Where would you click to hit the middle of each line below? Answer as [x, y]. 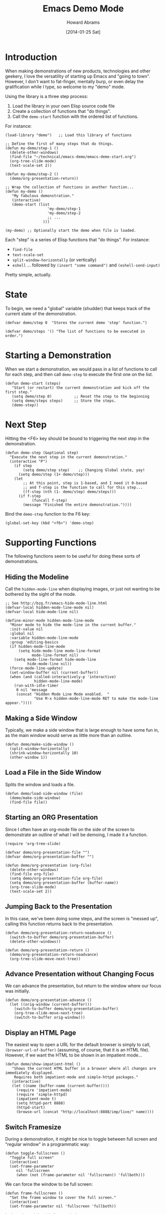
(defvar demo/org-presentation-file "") [48, 852]
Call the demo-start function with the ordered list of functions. [75, 116]
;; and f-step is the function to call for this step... [83, 487]
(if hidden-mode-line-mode [37, 647]
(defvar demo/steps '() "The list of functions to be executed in [75, 331]
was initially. [18, 991]
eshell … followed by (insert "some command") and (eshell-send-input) [86, 265]
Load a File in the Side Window [53, 772]
